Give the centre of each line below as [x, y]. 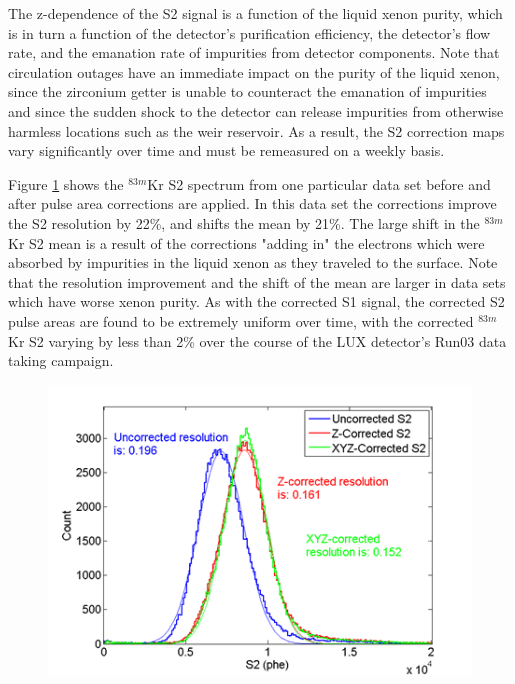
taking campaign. [61, 360]
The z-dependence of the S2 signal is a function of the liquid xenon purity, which [255, 13]
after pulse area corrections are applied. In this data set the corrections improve [252, 203]
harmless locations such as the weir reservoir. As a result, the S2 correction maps [256, 130]
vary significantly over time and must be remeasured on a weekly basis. [226, 150]
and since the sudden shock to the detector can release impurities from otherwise [256, 110]
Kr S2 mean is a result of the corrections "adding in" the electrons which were [246, 242]
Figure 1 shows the [66, 183]
